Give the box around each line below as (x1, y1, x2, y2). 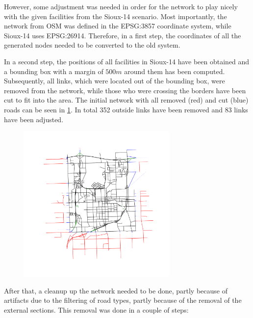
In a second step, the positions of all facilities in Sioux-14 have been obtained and (4, 56, 250, 66)
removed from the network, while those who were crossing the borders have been (4, 85, 246, 95)
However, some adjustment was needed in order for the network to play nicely (4, 1, 238, 11)
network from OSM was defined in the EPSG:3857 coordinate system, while (4, 21, 231, 31)
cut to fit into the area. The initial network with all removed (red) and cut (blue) (4, 95, 249, 105)
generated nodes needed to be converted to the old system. (4, 40, 180, 50)
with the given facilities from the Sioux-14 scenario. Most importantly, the (4, 11, 227, 21)
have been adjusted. (4, 114, 64, 124)
